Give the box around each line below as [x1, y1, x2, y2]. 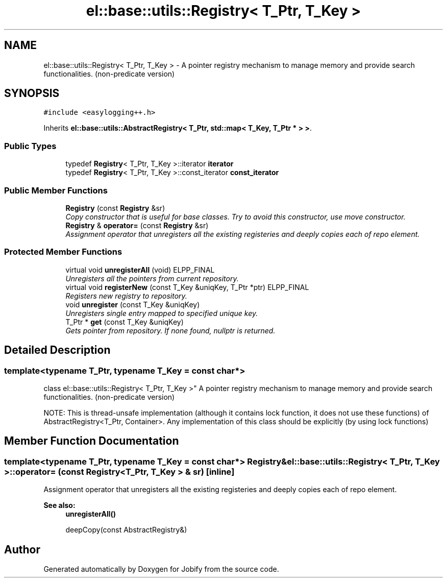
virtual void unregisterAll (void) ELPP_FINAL [65, 265, 215, 274]
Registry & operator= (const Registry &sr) [65, 221, 209, 230]
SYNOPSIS [4, 87, 60, 100]
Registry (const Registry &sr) [65, 203, 165, 212]
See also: [43, 501, 76, 510]
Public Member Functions [4, 185, 108, 196]
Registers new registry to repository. [65, 291, 187, 300]
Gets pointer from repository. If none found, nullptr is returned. [65, 326, 276, 335]
